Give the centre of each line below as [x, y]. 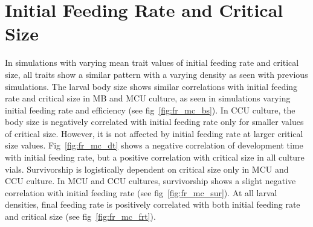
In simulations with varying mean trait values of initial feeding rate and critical [152, 62]
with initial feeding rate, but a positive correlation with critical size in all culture [155, 157]
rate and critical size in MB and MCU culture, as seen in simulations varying [148, 98]
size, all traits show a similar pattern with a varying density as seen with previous [156, 74]
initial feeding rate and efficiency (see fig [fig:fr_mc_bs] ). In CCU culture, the [150, 110]
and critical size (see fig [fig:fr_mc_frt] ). [80, 216]
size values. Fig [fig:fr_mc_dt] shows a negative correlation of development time [154, 145]
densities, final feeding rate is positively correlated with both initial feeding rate [153, 204]
